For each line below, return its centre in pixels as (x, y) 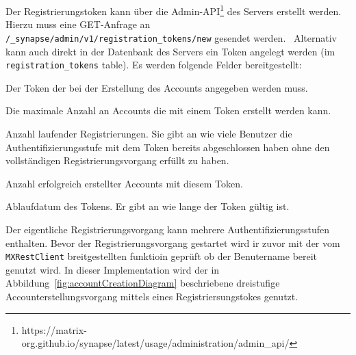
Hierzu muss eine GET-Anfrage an (78, 24)
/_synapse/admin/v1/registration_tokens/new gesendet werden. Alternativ (171, 37)
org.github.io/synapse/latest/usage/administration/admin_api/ (155, 343)
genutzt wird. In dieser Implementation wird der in (113, 269)
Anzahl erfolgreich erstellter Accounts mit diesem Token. (124, 183)
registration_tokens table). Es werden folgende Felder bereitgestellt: (154, 65)
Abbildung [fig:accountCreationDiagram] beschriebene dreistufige (143, 283)
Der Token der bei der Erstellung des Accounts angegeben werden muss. (157, 87)
